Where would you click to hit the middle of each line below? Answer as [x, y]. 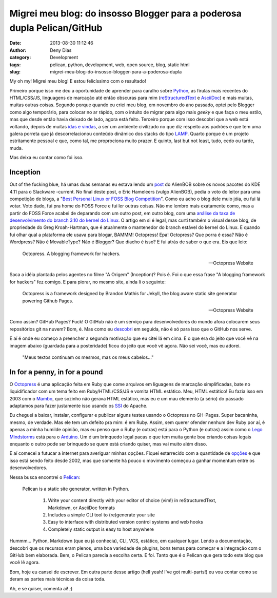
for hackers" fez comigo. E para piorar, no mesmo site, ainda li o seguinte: [88, 282]
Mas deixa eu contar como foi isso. [47, 158]
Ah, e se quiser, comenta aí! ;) [41, 588]
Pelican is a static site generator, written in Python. [76, 489]
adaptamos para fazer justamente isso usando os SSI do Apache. [78, 406]
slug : [15, 71]
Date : [15, 43]
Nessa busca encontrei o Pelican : [45, 477]
